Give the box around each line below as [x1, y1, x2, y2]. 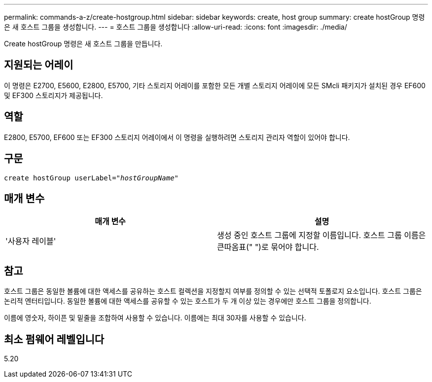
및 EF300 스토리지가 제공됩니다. [4, 91, 103, 100]
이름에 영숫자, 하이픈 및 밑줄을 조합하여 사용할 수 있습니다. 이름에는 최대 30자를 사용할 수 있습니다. [4, 313, 306, 322]
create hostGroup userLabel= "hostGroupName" [4, 174, 179, 182]
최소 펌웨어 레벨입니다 [4, 333, 105, 346]
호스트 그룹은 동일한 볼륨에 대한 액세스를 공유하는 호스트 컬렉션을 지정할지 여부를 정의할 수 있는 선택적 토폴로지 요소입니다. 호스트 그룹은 [4, 287, 422, 296]
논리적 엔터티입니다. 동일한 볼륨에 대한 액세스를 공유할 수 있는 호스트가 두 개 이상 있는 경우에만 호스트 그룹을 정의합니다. [4, 297, 371, 306]
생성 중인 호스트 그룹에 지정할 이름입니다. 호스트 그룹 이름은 [217, 230, 426, 241]
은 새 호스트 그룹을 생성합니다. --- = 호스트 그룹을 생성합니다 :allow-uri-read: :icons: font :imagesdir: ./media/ [4, 23, 347, 31]
